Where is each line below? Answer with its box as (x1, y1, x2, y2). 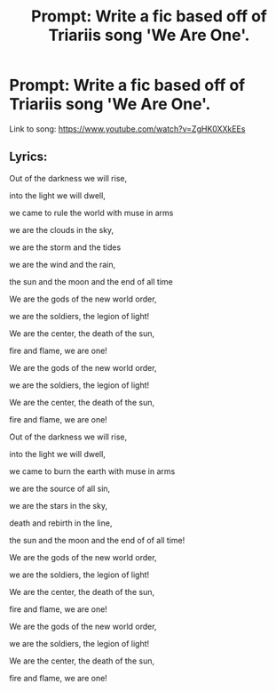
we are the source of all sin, (9, 483, 111, 494)
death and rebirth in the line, (9, 518, 113, 528)
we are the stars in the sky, (9, 500, 108, 511)
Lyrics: (9, 149, 48, 165)
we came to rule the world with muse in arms (9, 207, 174, 218)
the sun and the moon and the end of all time (9, 276, 173, 286)
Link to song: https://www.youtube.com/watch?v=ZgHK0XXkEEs (9, 123, 246, 134)
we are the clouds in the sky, (9, 224, 114, 235)
